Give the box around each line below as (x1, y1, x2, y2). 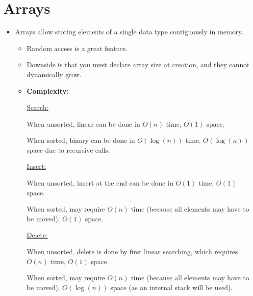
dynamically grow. (26, 69, 82, 79)
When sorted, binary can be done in (26, 135, 135, 145)
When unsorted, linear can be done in (26, 118, 140, 129)
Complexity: (26, 85, 69, 96)
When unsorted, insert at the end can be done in (26, 178, 174, 188)
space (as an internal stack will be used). (110, 282, 233, 292)
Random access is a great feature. (26, 43, 128, 53)
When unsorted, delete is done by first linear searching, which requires (26, 246, 238, 257)
